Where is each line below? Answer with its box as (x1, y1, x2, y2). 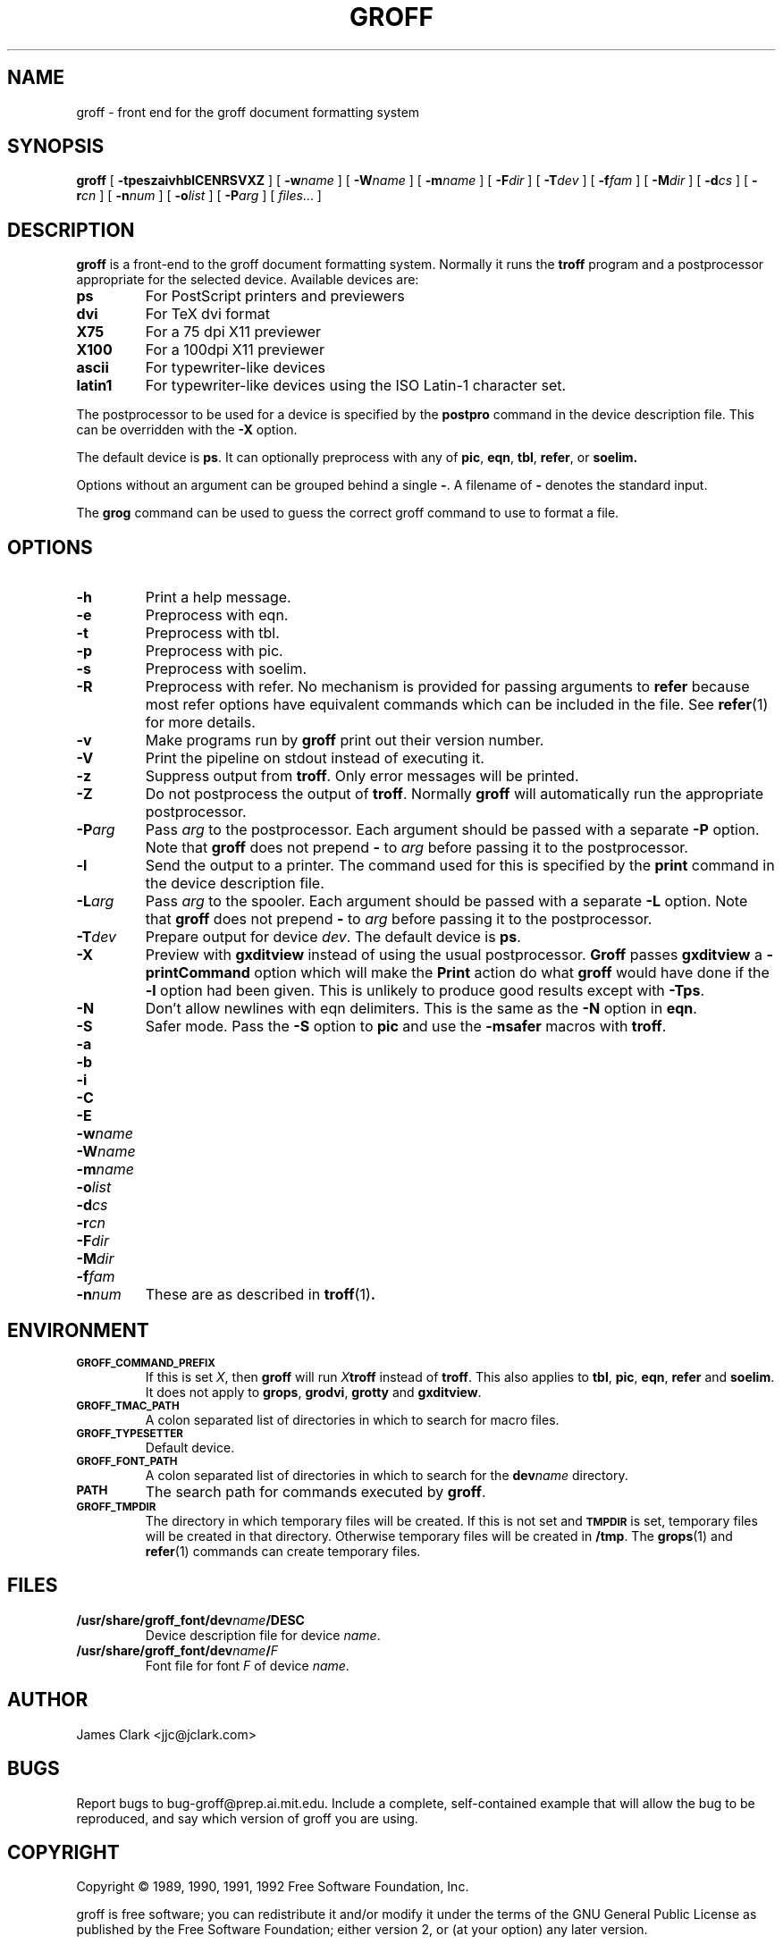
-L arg (76, 892, 114, 911)
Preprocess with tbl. (145, 624, 280, 643)
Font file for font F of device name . (145, 1657, 349, 1673)
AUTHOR (7, 1688, 88, 1712)
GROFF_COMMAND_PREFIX (76, 1356, 215, 1369)
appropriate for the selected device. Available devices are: (76, 272, 419, 288)
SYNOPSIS (7, 135, 105, 158)
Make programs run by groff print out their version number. (145, 731, 544, 750)
